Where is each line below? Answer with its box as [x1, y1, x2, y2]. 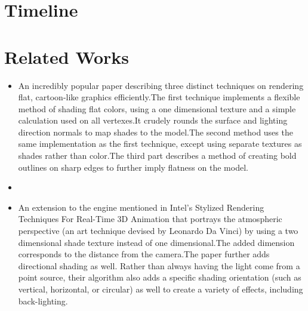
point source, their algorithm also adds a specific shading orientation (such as [18, 271, 301, 284]
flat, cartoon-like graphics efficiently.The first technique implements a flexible [18, 91, 300, 103]
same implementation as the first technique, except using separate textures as [18, 137, 302, 150]
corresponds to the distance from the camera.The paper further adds [18, 248, 270, 260]
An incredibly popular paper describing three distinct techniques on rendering [18, 79, 304, 91]
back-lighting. [18, 294, 68, 307]
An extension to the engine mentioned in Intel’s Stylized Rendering [18, 201, 264, 213]
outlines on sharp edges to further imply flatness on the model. [18, 161, 248, 173]
